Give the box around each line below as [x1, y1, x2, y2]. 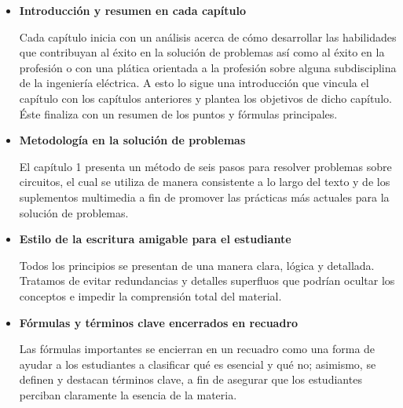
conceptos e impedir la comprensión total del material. [19, 287, 282, 304]
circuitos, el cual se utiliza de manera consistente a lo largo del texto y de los [19, 173, 390, 190]
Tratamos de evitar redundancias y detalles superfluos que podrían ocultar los [19, 272, 395, 289]
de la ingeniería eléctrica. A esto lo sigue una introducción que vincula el [19, 75, 369, 91]
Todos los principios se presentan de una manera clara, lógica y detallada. [19, 257, 375, 273]
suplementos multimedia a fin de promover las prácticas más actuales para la [19, 188, 390, 205]
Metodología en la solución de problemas [19, 132, 246, 148]
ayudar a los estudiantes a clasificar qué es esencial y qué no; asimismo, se [19, 355, 376, 372]
